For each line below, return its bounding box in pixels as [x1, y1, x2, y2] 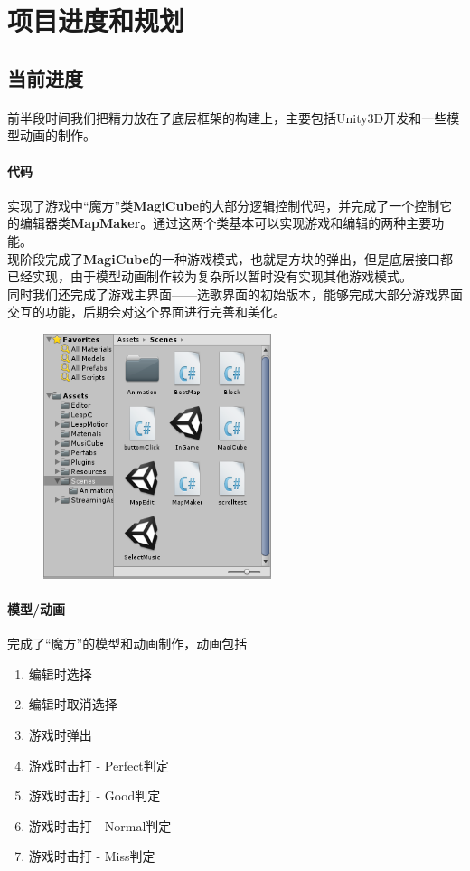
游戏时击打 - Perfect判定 [28, 755, 169, 774]
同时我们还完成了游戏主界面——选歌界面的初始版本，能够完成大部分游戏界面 [7, 284, 463, 303]
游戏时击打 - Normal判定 [28, 816, 172, 835]
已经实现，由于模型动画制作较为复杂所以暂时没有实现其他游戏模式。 [7, 267, 412, 286]
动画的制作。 [19, 126, 96, 145]
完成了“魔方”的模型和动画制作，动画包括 [7, 634, 248, 653]
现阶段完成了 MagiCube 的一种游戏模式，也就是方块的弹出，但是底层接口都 [7, 249, 453, 268]
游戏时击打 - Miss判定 [28, 847, 155, 866]
